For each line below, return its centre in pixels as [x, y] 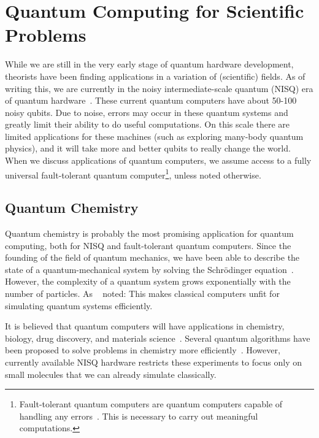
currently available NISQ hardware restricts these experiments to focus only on [154, 362]
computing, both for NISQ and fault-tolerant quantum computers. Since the [148, 245]
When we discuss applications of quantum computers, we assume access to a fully [158, 160]
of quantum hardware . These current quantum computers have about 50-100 [151, 100]
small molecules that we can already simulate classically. [111, 374]
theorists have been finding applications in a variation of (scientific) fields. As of [155, 76]
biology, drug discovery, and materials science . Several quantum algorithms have [158, 338]
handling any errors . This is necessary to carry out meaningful [139, 416]
